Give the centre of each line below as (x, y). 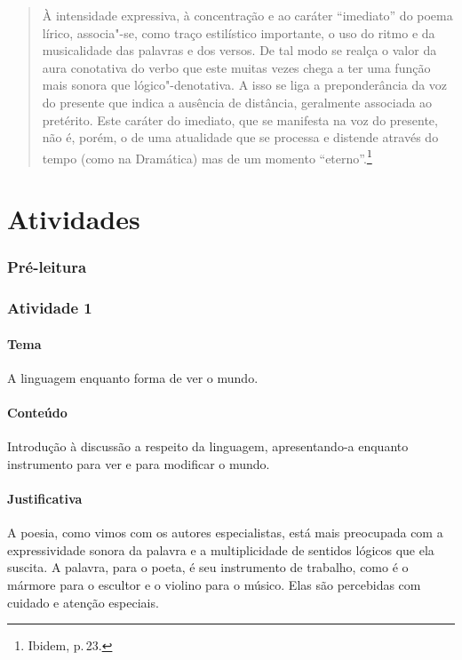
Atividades (74, 219)
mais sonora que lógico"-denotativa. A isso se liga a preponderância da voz (245, 85)
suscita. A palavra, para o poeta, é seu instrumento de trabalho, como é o (208, 567)
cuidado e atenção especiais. (83, 602)
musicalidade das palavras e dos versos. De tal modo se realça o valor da (239, 50)
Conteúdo (37, 413)
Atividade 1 (50, 308)
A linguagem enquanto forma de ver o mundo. (133, 377)
